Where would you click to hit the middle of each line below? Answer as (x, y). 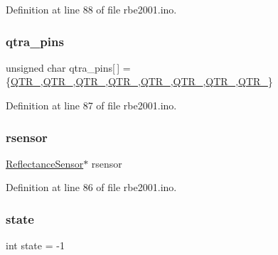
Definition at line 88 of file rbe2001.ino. (91, 9)
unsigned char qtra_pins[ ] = (68, 67)
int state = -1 (35, 245)
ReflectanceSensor (45, 163)
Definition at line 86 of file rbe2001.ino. (91, 187)
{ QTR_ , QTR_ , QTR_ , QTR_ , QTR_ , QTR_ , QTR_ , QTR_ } (139, 81)
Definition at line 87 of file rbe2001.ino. (91, 105)
